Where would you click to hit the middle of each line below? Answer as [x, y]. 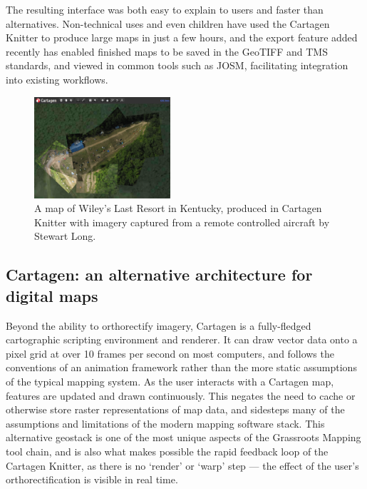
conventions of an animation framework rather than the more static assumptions [181, 367]
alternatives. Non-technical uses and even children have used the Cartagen [168, 23]
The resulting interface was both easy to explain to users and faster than [165, 9]
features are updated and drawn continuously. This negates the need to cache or [181, 395]
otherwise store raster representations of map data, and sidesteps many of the [175, 409]
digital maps [52, 295]
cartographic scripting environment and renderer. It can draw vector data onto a [182, 339]
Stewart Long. [65, 236]
